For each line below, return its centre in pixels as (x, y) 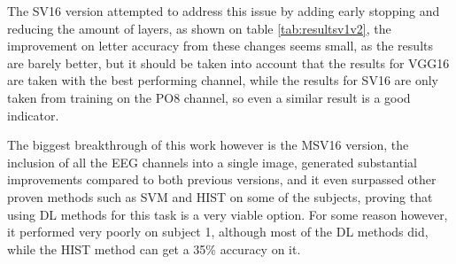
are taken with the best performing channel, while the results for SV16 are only (223, 80)
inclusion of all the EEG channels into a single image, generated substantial (212, 162)
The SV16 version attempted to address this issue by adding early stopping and (224, 11)
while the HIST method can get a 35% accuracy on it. (154, 248)
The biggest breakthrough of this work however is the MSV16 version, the (208, 145)
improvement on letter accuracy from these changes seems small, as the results (220, 46)
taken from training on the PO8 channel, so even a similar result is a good (209, 97)
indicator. (33, 115)
